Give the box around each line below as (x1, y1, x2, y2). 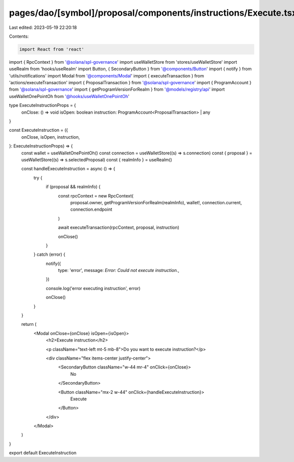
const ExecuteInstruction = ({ (9, 127, 68, 133)
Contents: (9, 33, 29, 39)
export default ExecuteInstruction (9, 450, 77, 456)
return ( (21, 321, 37, 327)
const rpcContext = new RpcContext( (58, 193, 134, 198)
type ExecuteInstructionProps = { (9, 102, 76, 108)
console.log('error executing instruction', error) (46, 285, 141, 291)
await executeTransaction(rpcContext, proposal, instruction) (58, 224, 180, 230)
